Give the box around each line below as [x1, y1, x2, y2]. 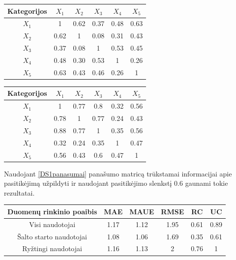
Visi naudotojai [29, 219, 76, 229]
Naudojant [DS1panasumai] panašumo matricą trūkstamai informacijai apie [4, 168, 232, 178]
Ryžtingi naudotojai [22, 243, 82, 254]
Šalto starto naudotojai [17, 231, 87, 241]
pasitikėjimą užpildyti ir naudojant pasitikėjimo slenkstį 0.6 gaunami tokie [4, 178, 228, 188]
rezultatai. [4, 187, 35, 198]
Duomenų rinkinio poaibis [7, 206, 97, 216]
